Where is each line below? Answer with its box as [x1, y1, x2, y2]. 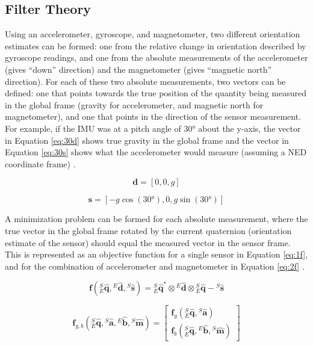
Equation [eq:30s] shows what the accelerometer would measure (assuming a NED [5, 146, 307, 158]
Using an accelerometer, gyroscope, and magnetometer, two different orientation [5, 28, 300, 40]
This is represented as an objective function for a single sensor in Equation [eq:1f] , [5, 248, 308, 261]
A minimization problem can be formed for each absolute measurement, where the [5, 212, 308, 225]
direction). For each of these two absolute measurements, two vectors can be [5, 75, 286, 87]
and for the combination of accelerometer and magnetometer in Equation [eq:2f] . [5, 259, 305, 272]
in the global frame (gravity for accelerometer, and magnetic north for [5, 98, 264, 111]
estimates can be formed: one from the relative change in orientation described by [5, 39, 306, 52]
